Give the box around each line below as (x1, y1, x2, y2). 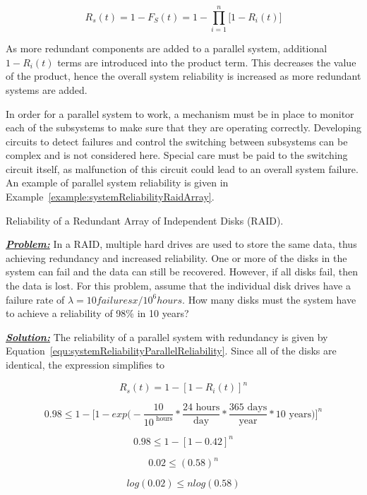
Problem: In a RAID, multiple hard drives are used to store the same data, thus (6, 237, 357, 251)
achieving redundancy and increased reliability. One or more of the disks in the (6, 250, 347, 265)
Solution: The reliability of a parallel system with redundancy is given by (6, 329, 328, 344)
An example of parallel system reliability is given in (6, 175, 229, 190)
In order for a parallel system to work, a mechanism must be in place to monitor (6, 106, 354, 121)
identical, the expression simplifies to (6, 357, 165, 371)
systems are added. (6, 82, 88, 97)
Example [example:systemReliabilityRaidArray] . (6, 189, 215, 204)
